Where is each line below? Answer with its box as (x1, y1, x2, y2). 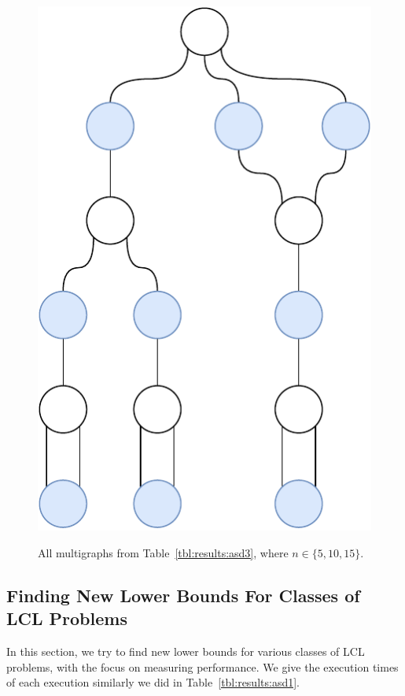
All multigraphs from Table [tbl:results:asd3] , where (38, 545, 289, 561)
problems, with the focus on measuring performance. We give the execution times (6, 658, 399, 675)
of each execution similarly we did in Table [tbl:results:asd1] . (6, 674, 300, 690)
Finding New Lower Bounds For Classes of (6, 583, 360, 607)
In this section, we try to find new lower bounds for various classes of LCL (6, 643, 365, 660)
